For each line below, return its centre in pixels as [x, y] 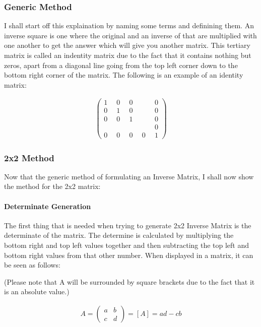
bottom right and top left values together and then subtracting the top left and [127, 245]
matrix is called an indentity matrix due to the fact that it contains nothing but [128, 55]
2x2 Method [29, 157]
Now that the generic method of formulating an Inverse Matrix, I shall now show [129, 176]
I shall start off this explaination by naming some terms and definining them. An [129, 25]
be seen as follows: [32, 265]
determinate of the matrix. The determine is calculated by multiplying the [119, 235]
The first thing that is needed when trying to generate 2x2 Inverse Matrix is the [128, 225]
